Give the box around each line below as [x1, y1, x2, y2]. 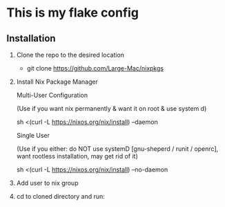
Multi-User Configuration [16, 91, 88, 99]
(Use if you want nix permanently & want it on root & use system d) [16, 105, 207, 112]
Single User [16, 132, 50, 139]
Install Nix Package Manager [16, 78, 98, 86]
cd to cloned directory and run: [16, 192, 105, 200]
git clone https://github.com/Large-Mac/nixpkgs [26, 64, 164, 72]
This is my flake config [6, 5, 139, 21]
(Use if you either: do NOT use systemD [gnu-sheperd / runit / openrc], [16, 145, 219, 153]
